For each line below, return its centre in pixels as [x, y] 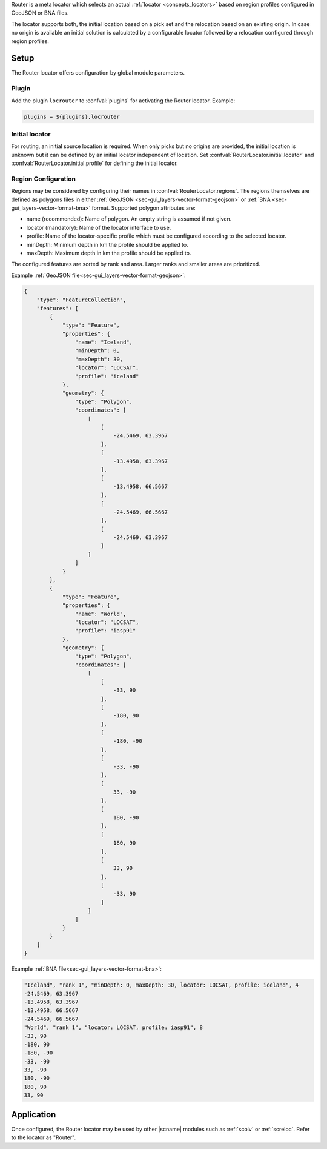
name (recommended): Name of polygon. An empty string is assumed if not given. [129, 219]
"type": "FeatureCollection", [81, 300]
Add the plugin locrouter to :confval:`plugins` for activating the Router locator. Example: [123, 101]
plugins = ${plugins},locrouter [72, 116]
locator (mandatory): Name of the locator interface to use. [99, 227]
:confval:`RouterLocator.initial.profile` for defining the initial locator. [94, 163]
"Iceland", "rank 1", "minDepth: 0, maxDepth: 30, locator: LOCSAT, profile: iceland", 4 [161, 985]
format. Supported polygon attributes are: [144, 208]
